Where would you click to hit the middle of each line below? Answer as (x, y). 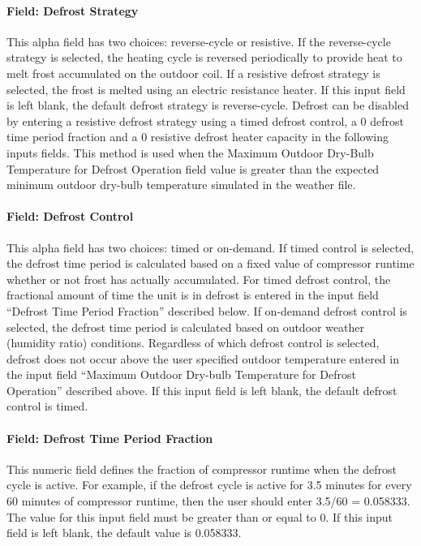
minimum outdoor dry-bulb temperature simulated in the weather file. (181, 185)
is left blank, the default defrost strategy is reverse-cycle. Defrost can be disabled (208, 105)
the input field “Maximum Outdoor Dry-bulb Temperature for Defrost (181, 374)
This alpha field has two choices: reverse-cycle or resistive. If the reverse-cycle (199, 41)
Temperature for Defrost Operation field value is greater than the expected (193, 168)
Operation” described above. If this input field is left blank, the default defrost (202, 390)
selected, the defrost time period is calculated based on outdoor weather (186, 327)
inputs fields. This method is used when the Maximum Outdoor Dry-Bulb (190, 152)
